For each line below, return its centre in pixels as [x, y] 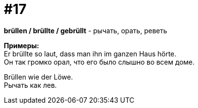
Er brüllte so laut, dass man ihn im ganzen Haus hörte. [90, 54]
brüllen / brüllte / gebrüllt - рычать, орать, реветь [86, 30]
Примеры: [22, 45]
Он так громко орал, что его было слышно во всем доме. [99, 62]
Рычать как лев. [30, 85]
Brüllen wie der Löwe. [39, 77]
